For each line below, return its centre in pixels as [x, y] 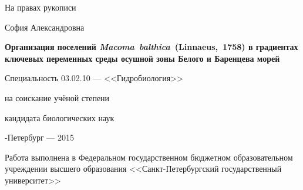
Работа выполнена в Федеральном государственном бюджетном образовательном [149, 157]
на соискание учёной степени [57, 97]
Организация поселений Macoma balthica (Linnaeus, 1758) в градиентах [151, 47]
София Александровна [45, 27]
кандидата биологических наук [60, 117]
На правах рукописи [41, 7]
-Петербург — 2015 [39, 137]
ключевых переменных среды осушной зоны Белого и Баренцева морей [142, 58]
